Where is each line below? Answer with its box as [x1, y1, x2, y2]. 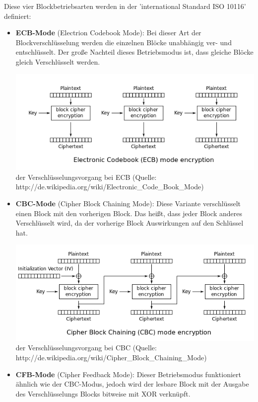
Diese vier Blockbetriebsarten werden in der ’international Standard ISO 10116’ [4, 1, 246, 11]
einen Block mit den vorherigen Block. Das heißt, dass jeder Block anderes [15, 208, 242, 218]
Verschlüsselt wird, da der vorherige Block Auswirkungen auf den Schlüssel [15, 218, 244, 228]
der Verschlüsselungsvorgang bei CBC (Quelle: [15, 342, 157, 353]
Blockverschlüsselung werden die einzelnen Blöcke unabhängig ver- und [15, 37, 232, 47]
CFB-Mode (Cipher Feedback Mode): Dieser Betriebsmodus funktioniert [15, 369, 241, 379]
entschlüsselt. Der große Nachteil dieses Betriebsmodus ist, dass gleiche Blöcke [15, 47, 254, 57]
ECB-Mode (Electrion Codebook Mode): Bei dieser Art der [15, 27, 201, 38]
